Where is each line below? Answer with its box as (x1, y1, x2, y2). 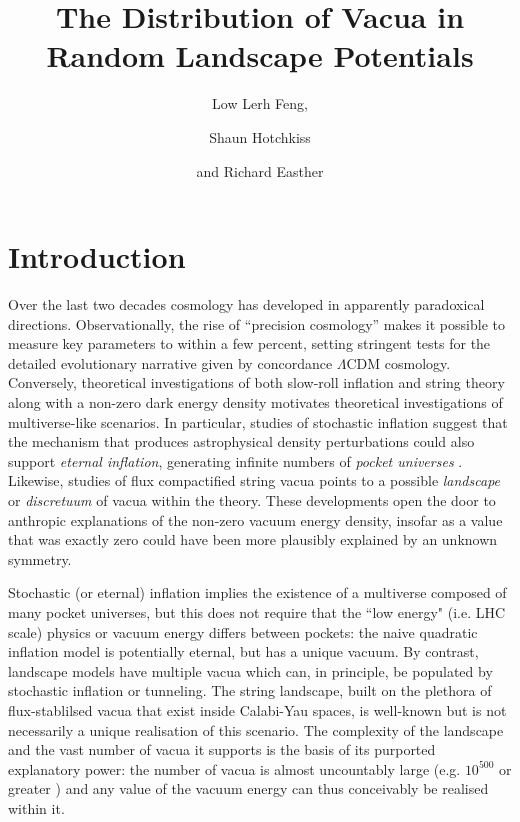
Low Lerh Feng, (212, 93, 308, 114)
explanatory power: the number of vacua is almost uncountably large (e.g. (8, 758, 461, 779)
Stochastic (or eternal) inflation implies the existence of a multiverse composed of (8, 582, 507, 603)
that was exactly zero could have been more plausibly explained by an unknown (8, 529, 498, 550)
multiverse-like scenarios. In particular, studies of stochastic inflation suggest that (8, 411, 508, 432)
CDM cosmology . (346, 352, 451, 373)
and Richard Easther (196, 160, 324, 181)
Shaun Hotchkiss (209, 126, 311, 147)
